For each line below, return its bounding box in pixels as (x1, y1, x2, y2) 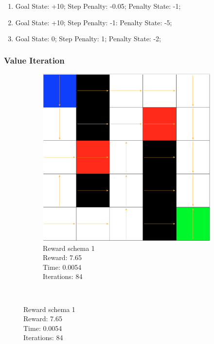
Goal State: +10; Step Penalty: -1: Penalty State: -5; (15, 17, 172, 27)
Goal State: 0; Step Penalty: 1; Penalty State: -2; (15, 33, 161, 44)
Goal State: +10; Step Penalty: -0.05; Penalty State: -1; (15, 1, 181, 11)
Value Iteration (4, 54, 65, 66)
